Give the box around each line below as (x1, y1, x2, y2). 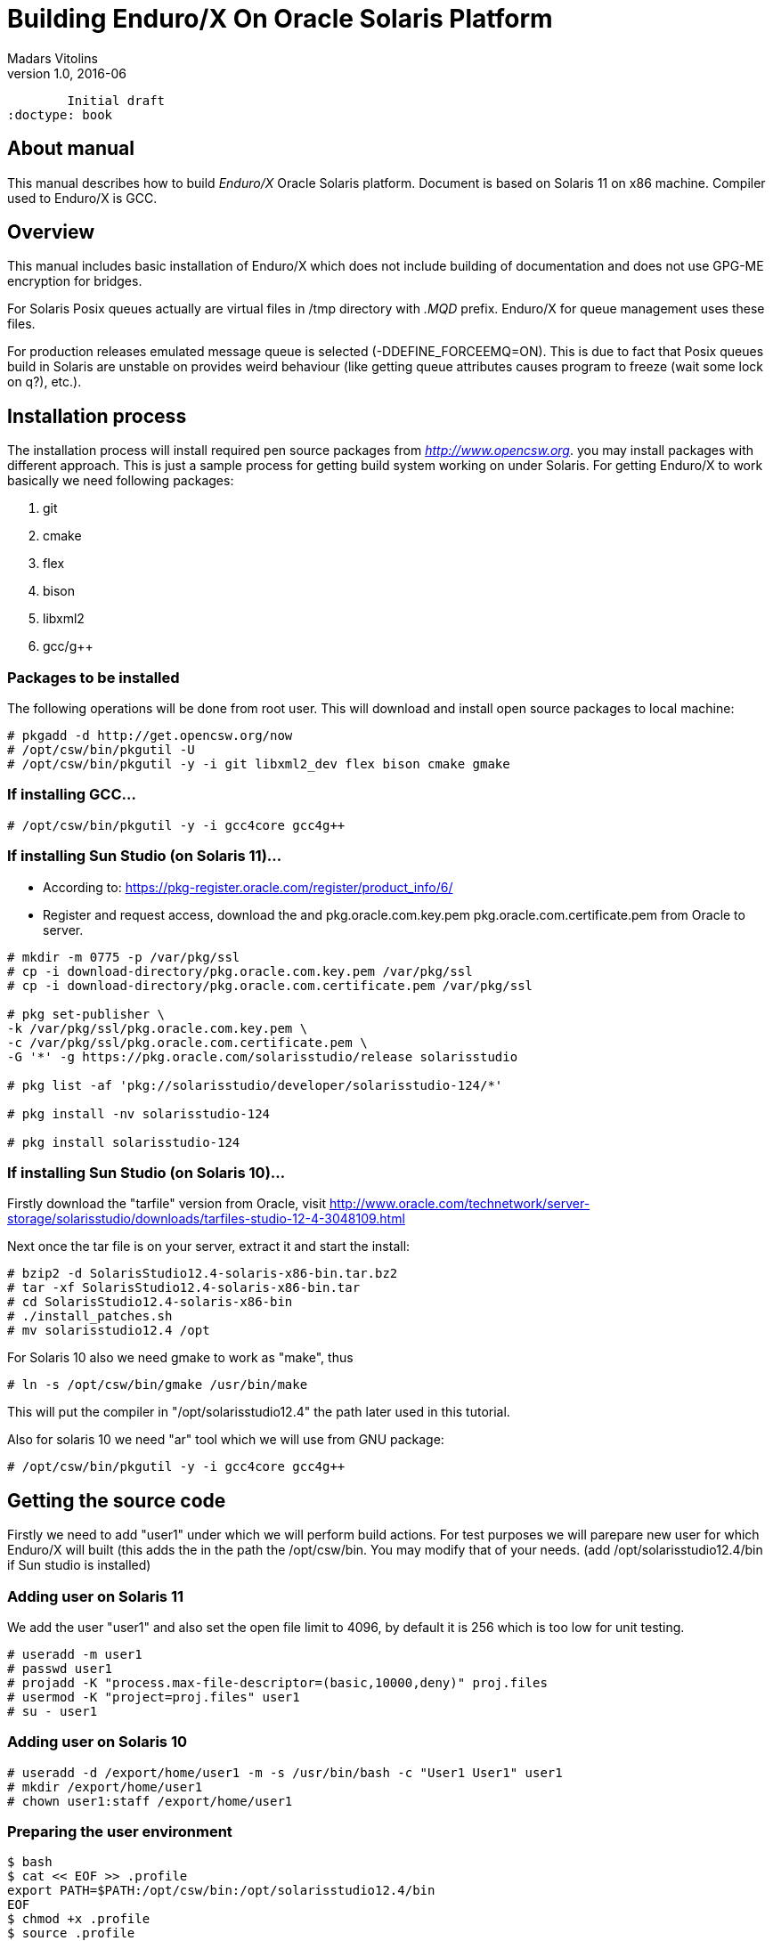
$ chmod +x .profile (7, 1912, 151, 1927)
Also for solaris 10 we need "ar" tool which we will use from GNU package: (7, 1432, 444, 1448)
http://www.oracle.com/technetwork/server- (329, 1196, 590, 1212)
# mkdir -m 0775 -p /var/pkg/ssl (7, 949, 240, 964)
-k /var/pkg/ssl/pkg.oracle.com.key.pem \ (7, 1020, 308, 1035)
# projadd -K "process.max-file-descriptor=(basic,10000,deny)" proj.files (7, 1675, 548, 1690)
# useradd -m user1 (7, 1646, 142, 1661)
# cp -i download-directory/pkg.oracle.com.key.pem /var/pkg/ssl (7, 963, 473, 979)
